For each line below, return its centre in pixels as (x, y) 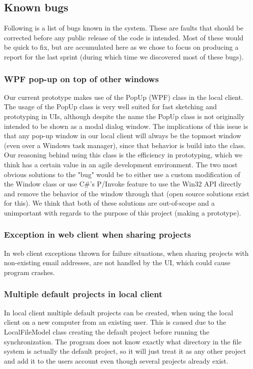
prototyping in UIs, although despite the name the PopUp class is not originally (124, 116)
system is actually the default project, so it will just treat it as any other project (125, 351)
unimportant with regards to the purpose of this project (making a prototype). (123, 212)
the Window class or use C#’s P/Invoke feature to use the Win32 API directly (123, 184)
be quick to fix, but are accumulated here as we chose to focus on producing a (121, 47)
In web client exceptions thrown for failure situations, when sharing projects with (126, 253)
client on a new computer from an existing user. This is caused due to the (115, 322)
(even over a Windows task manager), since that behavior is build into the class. (125, 145)
